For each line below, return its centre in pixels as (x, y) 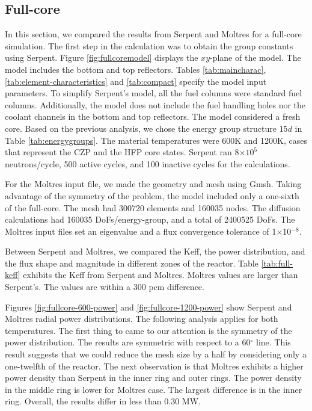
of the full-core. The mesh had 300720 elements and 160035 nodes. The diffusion (153, 207)
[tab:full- (277, 263)
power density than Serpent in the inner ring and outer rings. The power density (153, 378)
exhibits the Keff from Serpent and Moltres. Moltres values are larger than (161, 275)
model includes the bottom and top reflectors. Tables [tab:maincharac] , (136, 69)
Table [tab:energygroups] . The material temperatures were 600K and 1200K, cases (156, 140)
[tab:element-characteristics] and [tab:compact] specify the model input (136, 81)
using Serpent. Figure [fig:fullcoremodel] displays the (102, 57)
